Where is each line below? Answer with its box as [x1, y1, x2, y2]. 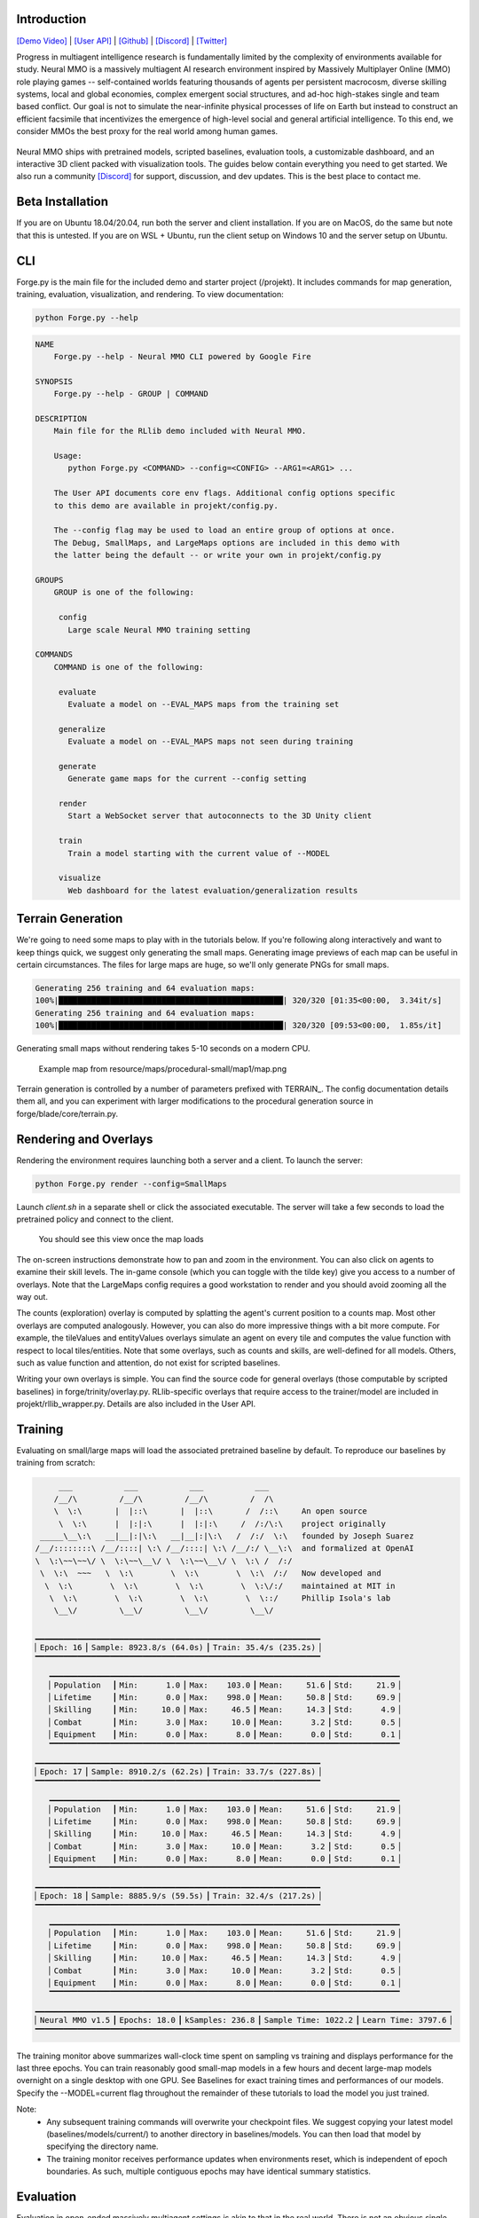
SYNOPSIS [35, 376, 74, 386]
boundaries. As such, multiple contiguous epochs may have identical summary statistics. [46, 2166, 372, 2177]
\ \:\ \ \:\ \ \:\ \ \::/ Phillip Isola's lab [49, 1593, 391, 1603]
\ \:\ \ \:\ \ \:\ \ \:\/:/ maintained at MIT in [44, 1580, 396, 1591]
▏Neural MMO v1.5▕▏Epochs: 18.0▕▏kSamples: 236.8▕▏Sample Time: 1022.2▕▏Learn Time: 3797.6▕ [35, 2015, 452, 2025]
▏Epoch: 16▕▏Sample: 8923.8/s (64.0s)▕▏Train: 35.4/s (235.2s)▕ [35, 1642, 321, 1653]
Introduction [16, 12, 87, 27]
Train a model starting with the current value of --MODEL [67, 848, 330, 858]
